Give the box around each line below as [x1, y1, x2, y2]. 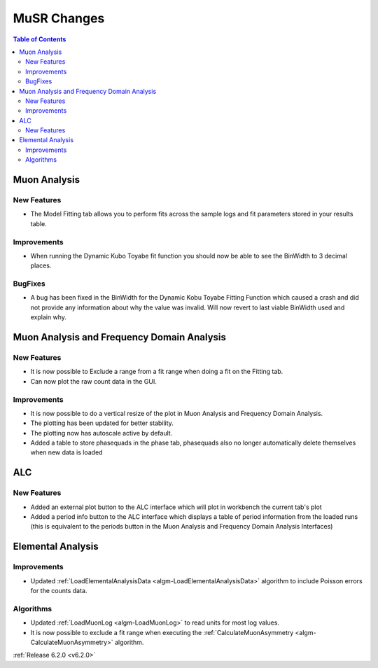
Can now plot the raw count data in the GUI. [30, 377, 157, 385]
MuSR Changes [13, 11, 105, 26]
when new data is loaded [30, 448, 103, 457]
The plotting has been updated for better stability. [30, 419, 174, 427]
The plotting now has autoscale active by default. [30, 429, 173, 437]
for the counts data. [30, 586, 87, 594]
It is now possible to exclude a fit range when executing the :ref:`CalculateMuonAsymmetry [30, 628, 294, 636]
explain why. [30, 313, 66, 321]
